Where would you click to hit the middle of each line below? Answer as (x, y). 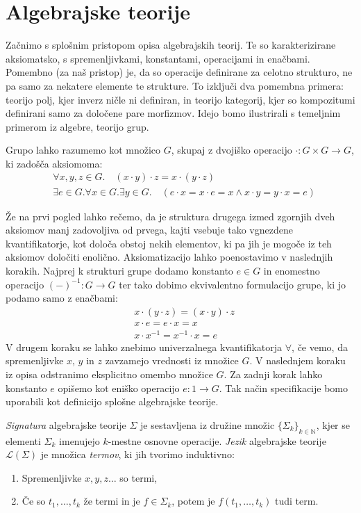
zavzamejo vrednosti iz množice (172, 360)
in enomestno (292, 270)
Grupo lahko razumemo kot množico (83, 150)
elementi (23, 440)
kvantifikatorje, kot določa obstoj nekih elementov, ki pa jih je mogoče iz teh (169, 243)
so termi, (138, 477)
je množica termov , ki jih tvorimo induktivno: (137, 454)
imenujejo (79, 440)
